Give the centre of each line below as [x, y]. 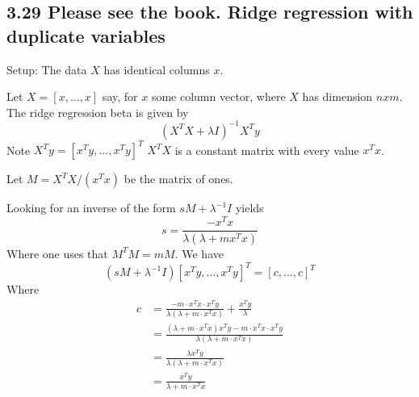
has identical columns [157, 69]
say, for [120, 96]
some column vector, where [218, 96]
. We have [199, 253]
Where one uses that [57, 253]
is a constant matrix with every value [267, 150]
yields [249, 208]
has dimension [337, 96]
